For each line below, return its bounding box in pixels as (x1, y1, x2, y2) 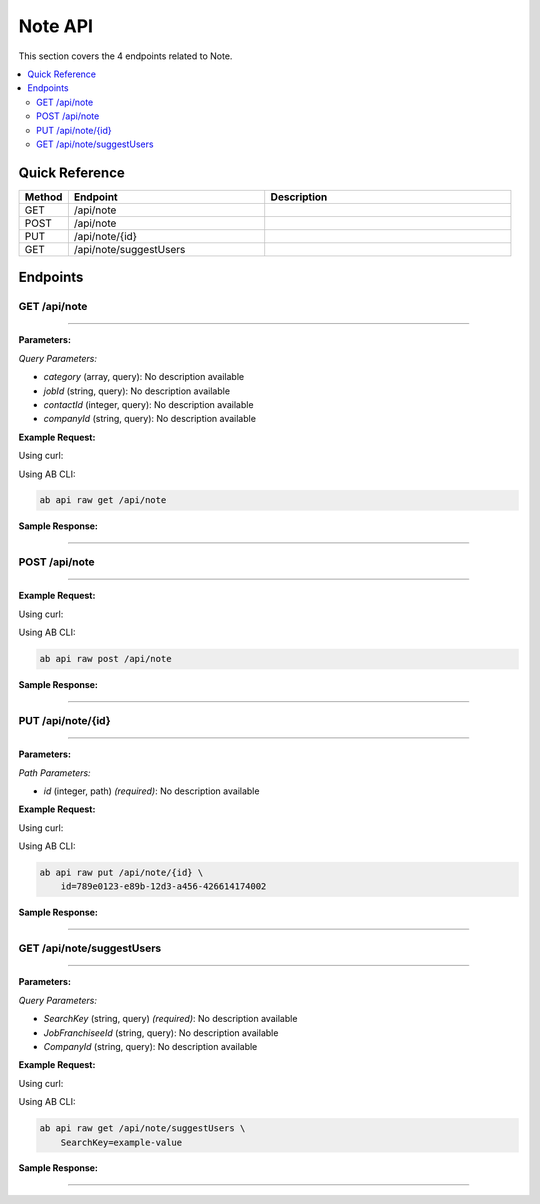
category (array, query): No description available (43, 371, 245, 383)
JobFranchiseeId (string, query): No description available (43, 1026, 279, 1039)
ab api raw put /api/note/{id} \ (39, 867, 204, 879)
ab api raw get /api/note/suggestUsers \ (39, 1123, 246, 1134)
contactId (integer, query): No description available (43, 398, 254, 410)
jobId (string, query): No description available (43, 385, 230, 397)
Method (24, 190, 63, 204)
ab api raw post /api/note (39, 653, 172, 665)
